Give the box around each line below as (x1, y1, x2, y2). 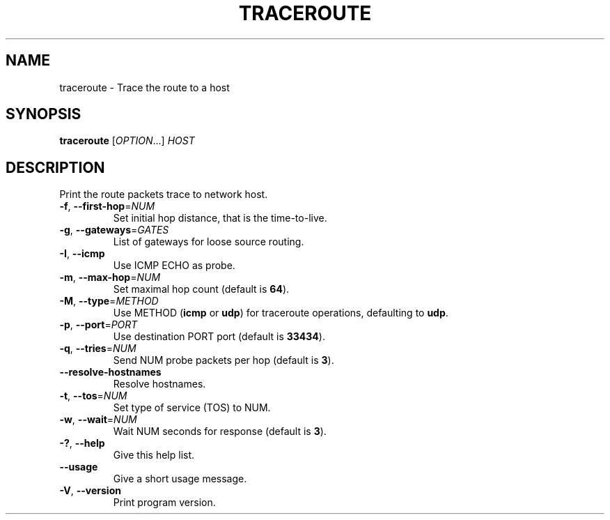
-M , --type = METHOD (59, 295, 159, 307)
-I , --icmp (59, 247, 105, 260)
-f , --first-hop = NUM (59, 200, 155, 213)
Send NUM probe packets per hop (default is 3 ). (113, 354, 334, 367)
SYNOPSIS (6, 105, 81, 123)
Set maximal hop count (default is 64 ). (113, 283, 290, 296)
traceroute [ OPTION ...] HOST (59, 135, 195, 147)
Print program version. (113, 496, 216, 509)
